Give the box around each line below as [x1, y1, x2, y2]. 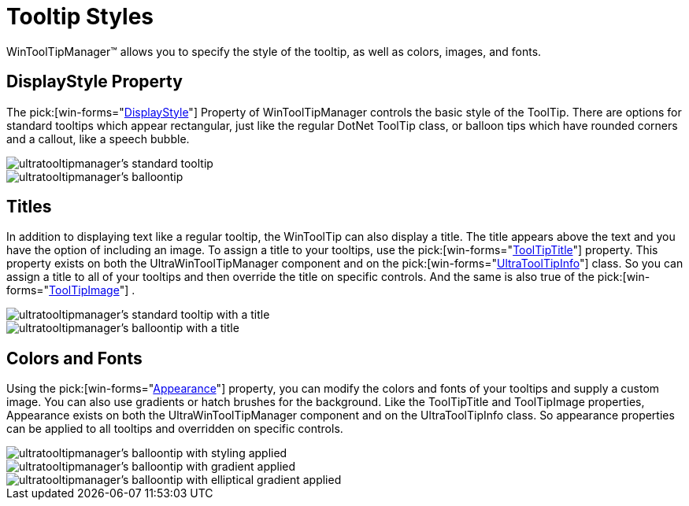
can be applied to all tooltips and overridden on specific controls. [6, 422, 343, 436]
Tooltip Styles [6, 3, 154, 30]
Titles [6, 197, 52, 217]
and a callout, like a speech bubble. [6, 131, 190, 146]
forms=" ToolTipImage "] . [6, 283, 135, 297]
